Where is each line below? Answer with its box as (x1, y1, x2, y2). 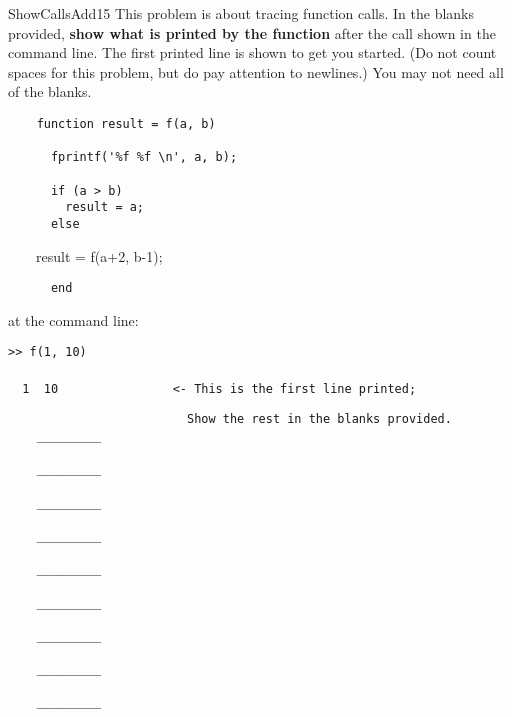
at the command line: (8, 309, 139, 330)
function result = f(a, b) (36, 116, 216, 131)
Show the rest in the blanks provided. (186, 412, 452, 427)
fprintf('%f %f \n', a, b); (50, 150, 238, 165)
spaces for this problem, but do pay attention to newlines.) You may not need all (8, 61, 504, 82)
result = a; (65, 200, 145, 215)
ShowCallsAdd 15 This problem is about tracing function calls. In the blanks (8, 3, 475, 23)
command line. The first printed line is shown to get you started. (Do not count (8, 42, 497, 63)
